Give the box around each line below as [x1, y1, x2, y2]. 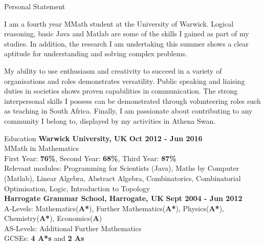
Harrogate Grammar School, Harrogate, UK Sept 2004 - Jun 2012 [4, 193, 242, 204]
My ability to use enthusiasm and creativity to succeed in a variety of [4, 65, 222, 76]
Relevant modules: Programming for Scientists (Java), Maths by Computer [4, 163, 239, 173]
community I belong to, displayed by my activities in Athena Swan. [4, 115, 216, 126]
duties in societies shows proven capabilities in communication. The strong [4, 85, 238, 96]
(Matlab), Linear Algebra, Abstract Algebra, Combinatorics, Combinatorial [4, 172, 241, 183]
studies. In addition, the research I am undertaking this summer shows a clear [4, 38, 249, 49]
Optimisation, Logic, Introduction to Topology [4, 183, 150, 193]
